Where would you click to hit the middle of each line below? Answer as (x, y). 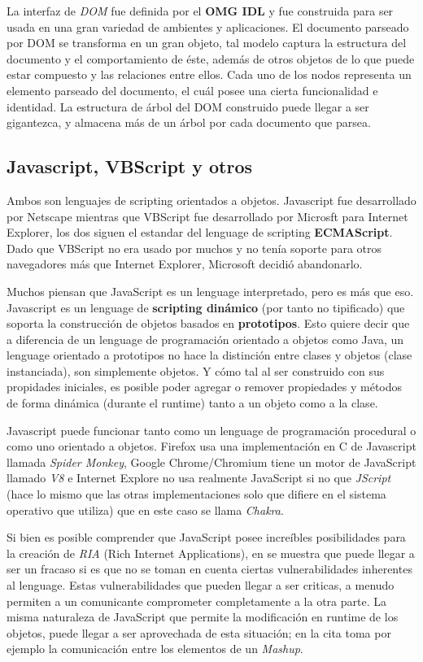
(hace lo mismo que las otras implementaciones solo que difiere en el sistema (196, 494)
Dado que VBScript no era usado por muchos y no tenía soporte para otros (194, 248)
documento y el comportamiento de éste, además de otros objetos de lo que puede (211, 58)
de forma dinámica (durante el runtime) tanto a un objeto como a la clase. (192, 403)
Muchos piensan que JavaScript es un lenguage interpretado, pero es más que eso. (210, 291)
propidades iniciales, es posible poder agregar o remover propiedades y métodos (205, 387)
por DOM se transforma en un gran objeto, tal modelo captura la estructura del (207, 43)
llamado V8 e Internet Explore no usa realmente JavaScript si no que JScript (199, 478)
